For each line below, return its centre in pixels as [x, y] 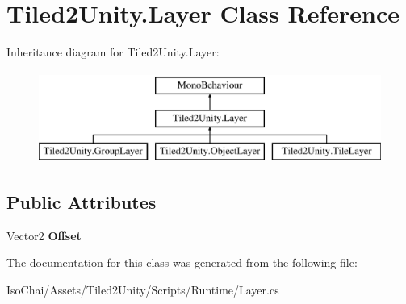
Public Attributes [82, 202]
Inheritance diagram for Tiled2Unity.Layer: [113, 52]
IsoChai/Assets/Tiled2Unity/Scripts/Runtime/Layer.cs [143, 290]
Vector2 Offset [44, 235]
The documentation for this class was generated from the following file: [182, 262]
